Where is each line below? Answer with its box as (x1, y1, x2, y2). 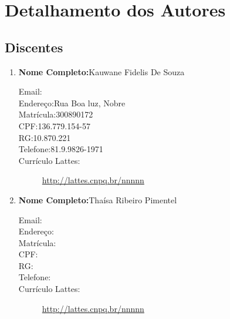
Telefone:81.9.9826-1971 (18, 143, 103, 155)
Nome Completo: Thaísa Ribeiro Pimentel (18, 193, 177, 206)
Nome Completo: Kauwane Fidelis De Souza (18, 65, 185, 78)
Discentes (5, 38, 63, 56)
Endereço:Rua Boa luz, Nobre (18, 96, 126, 109)
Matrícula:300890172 (18, 108, 93, 120)
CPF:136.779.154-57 (18, 119, 90, 132)
